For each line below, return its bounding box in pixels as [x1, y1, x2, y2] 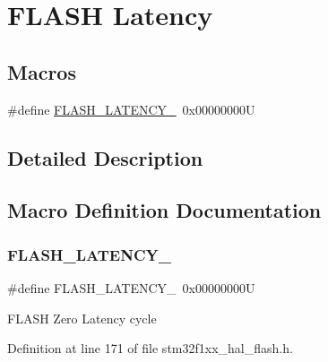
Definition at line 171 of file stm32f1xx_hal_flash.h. [7, 339, 293, 358]
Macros [7, 57, 76, 85]
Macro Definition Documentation [7, 196, 322, 224]
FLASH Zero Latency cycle [7, 308, 157, 327]
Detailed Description [7, 143, 203, 171]
